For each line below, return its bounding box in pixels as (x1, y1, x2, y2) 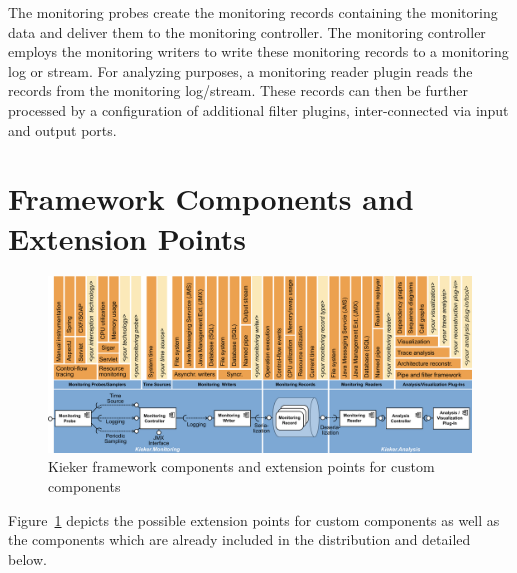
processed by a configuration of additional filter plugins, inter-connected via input (8, 99, 509, 120)
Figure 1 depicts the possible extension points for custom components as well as (8, 509, 500, 530)
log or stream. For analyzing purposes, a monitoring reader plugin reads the (8, 60, 473, 81)
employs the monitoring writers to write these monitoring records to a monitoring (8, 41, 509, 62)
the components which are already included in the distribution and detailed (8, 529, 471, 550)
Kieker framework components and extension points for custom (48, 456, 435, 477)
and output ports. (8, 119, 117, 140)
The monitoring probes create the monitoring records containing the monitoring (8, 2, 498, 22)
